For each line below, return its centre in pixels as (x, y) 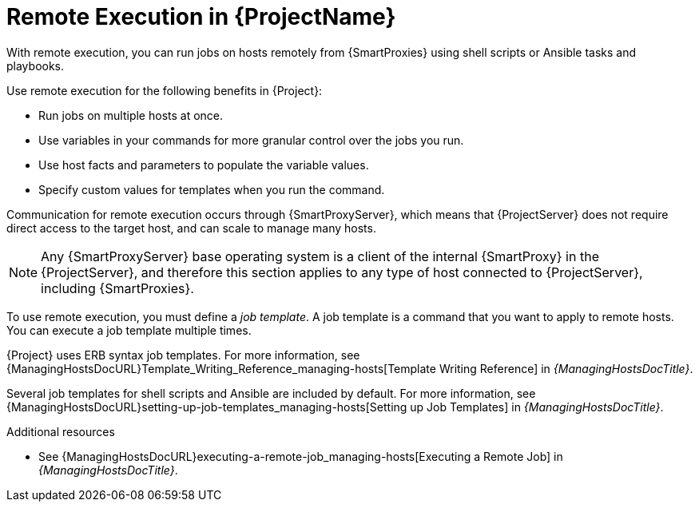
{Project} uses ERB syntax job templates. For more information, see (183, 355)
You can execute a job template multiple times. (129, 330)
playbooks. (36, 65)
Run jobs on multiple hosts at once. (131, 115)
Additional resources (61, 431)
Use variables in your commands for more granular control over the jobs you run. (251, 140)
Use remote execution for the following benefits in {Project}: (165, 90)
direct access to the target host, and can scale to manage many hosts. (191, 228)
